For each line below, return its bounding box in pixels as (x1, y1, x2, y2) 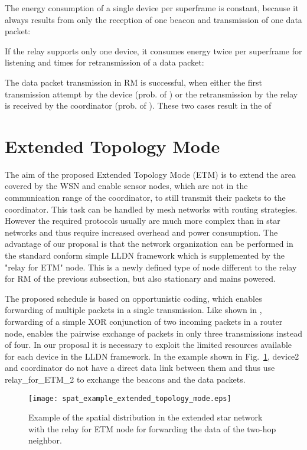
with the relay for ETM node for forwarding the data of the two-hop (28, 422, 276, 435)
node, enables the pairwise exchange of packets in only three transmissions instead (5, 327, 302, 339)
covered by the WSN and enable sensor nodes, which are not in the (5, 180, 248, 192)
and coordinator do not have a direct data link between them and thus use (5, 361, 275, 374)
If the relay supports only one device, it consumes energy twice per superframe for (5, 44, 302, 57)
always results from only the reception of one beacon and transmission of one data (5, 13, 302, 25)
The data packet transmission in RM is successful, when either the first (5, 76, 263, 88)
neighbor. (28, 434, 62, 446)
